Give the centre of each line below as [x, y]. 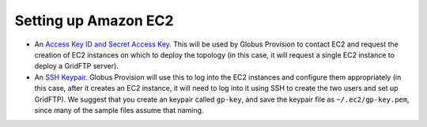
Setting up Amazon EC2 [94, 21]
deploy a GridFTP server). [76, 66]
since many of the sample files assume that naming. [119, 110]
